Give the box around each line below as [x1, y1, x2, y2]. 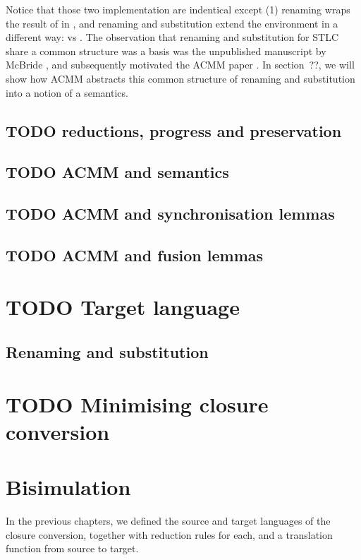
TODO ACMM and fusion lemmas [6, 244, 264, 266]
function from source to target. [6, 541, 139, 556]
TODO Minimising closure [6, 389, 269, 418]
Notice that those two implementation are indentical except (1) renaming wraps [6, 2, 350, 16]
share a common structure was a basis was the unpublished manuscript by [6, 43, 326, 58]
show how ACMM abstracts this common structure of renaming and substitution [6, 71, 355, 85]
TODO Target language [6, 292, 240, 321]
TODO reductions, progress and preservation [6, 119, 342, 141]
